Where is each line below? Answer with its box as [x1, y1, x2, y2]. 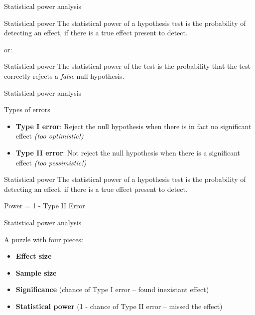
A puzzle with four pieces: [4, 234, 83, 244]
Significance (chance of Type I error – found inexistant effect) [15, 284, 209, 295]
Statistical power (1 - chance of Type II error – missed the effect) [15, 301, 223, 311]
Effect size [15, 251, 52, 261]
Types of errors [4, 104, 50, 115]
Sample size [15, 267, 57, 278]
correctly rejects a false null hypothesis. [4, 70, 125, 81]
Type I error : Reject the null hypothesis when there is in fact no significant [15, 121, 252, 131]
